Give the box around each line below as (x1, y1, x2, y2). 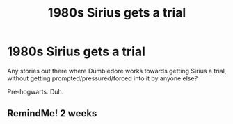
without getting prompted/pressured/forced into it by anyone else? (7, 74, 198, 82)
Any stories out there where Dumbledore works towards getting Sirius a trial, (7, 67, 227, 75)
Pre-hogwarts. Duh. (7, 87, 64, 96)
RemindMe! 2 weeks (7, 107, 97, 119)
